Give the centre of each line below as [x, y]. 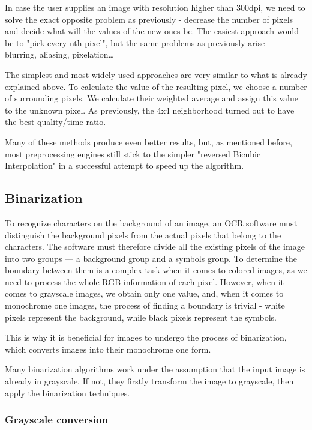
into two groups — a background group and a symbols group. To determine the [151, 258]
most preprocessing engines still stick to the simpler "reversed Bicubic [133, 153]
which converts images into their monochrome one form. [108, 349]
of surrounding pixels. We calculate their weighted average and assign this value [151, 98]
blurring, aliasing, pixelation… [59, 54]
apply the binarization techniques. [67, 392]
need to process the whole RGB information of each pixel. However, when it [145, 281]
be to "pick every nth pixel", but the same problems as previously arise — [140, 42]
